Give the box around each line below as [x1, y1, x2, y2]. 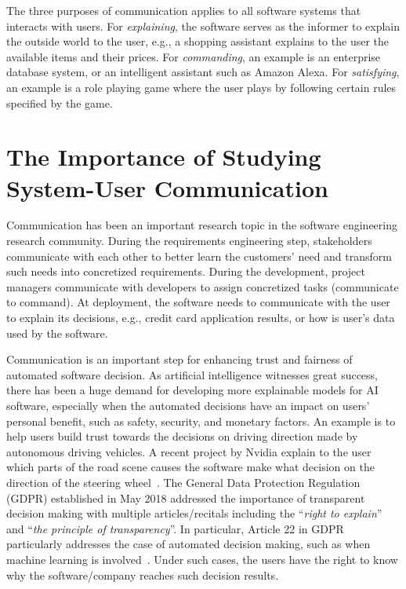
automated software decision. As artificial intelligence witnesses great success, [6, 366, 379, 382]
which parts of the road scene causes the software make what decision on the [6, 459, 375, 475]
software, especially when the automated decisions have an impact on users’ [6, 397, 370, 413]
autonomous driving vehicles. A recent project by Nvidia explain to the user [6, 443, 372, 459]
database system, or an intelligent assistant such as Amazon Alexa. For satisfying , [6, 64, 400, 80]
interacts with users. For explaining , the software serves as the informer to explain [6, 17, 401, 34]
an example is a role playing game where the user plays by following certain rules [6, 79, 397, 95]
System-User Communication [6, 171, 328, 203]
